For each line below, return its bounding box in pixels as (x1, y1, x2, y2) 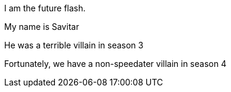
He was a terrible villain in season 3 (4, 40, 144, 50)
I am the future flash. (4, 3, 86, 13)
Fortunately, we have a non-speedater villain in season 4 (4, 59, 227, 69)
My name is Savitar (4, 22, 79, 32)
